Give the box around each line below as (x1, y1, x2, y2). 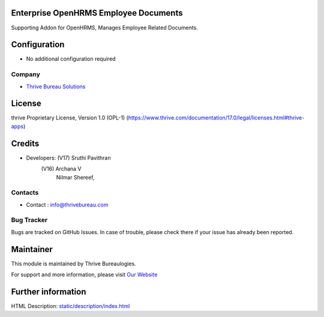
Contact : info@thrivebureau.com (26, 201, 109, 208)
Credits (11, 138, 40, 148)
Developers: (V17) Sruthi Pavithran (26, 154, 111, 162)
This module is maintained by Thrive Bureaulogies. (11, 260, 136, 267)
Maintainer (11, 244, 53, 255)
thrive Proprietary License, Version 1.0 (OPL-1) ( (11, 114, 128, 121)
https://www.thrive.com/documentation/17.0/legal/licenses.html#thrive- (128, 114, 305, 121)
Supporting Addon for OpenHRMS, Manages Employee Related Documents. (11, 24, 198, 31)
